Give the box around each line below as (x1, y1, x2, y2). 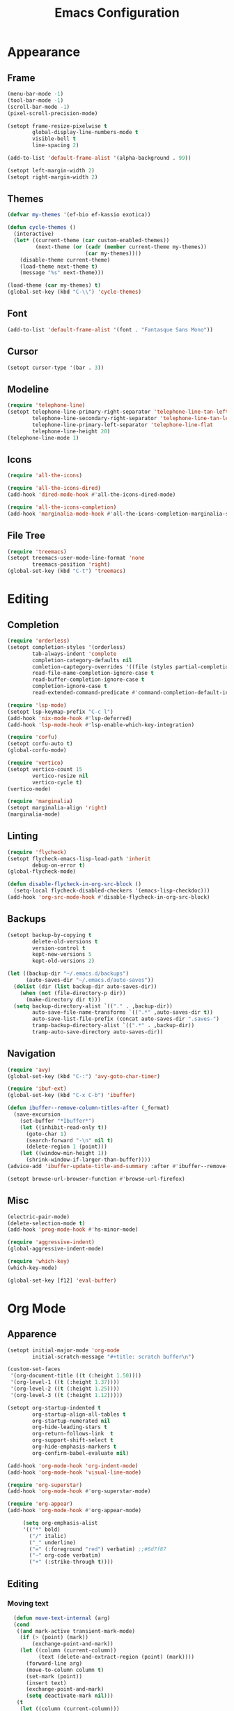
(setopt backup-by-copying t (7, 932, 92, 939)
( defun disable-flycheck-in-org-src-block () (7, 881, 141, 888)
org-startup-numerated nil (32, 1417, 111, 1424)
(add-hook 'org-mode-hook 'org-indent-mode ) (7, 1462, 139, 1470)
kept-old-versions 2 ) (32, 957, 95, 964)
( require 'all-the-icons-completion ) (7, 504, 117, 511)
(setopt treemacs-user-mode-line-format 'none (7, 555, 145, 562)
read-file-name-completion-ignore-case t (32, 670, 155, 677)
